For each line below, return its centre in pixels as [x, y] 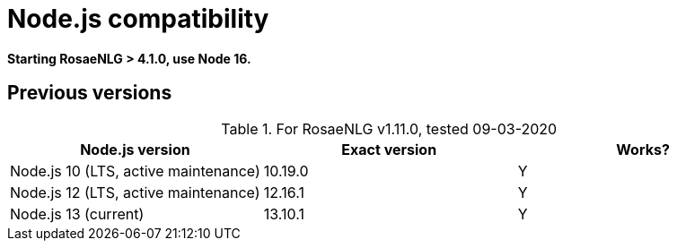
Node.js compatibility [138, 19]
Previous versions [90, 93]
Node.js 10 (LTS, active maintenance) [135, 171]
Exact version [389, 149]
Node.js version [135, 149]
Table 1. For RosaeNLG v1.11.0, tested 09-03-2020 [389, 128]
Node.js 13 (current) [77, 214]
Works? [643, 149]
